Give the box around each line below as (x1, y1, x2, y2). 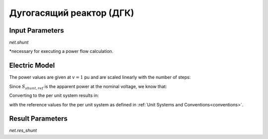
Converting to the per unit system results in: (9, 93, 99, 98)
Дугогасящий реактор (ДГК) (9, 7, 134, 18)
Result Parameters (9, 114, 68, 123)
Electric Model (9, 61, 55, 70)
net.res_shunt (9, 128, 37, 134)
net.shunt (9, 40, 29, 46)
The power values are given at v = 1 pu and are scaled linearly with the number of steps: (9, 74, 191, 80)
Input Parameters (9, 26, 64, 35)
